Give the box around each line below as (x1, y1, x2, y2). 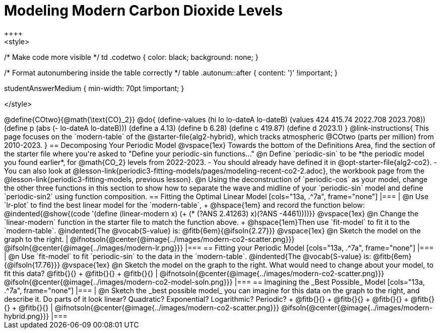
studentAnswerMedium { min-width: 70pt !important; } (4, 84, 184, 93)
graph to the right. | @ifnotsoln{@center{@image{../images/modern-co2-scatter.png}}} (4, 234, 295, 243)
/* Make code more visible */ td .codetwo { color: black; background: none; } (4, 52, 259, 61)
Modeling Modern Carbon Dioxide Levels (4, 2, 283, 19)
